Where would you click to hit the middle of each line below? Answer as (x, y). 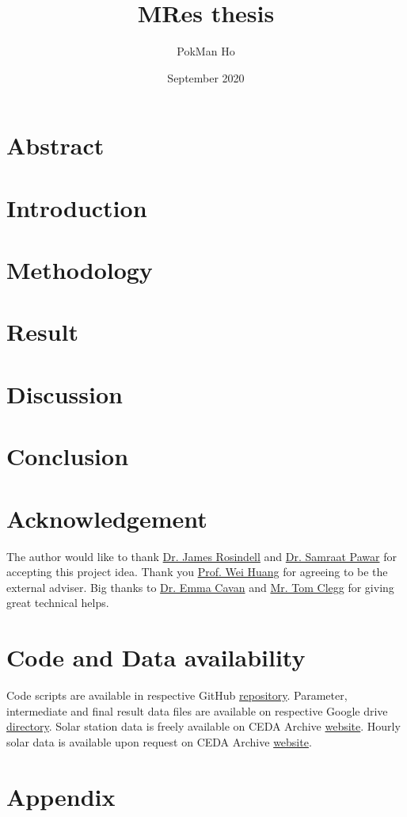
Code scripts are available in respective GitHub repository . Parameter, (177, 695)
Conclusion (68, 456)
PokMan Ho (206, 51)
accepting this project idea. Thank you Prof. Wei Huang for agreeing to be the (197, 572)
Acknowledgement (107, 518)
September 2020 (206, 77)
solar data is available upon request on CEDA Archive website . (159, 741)
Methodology (80, 270)
